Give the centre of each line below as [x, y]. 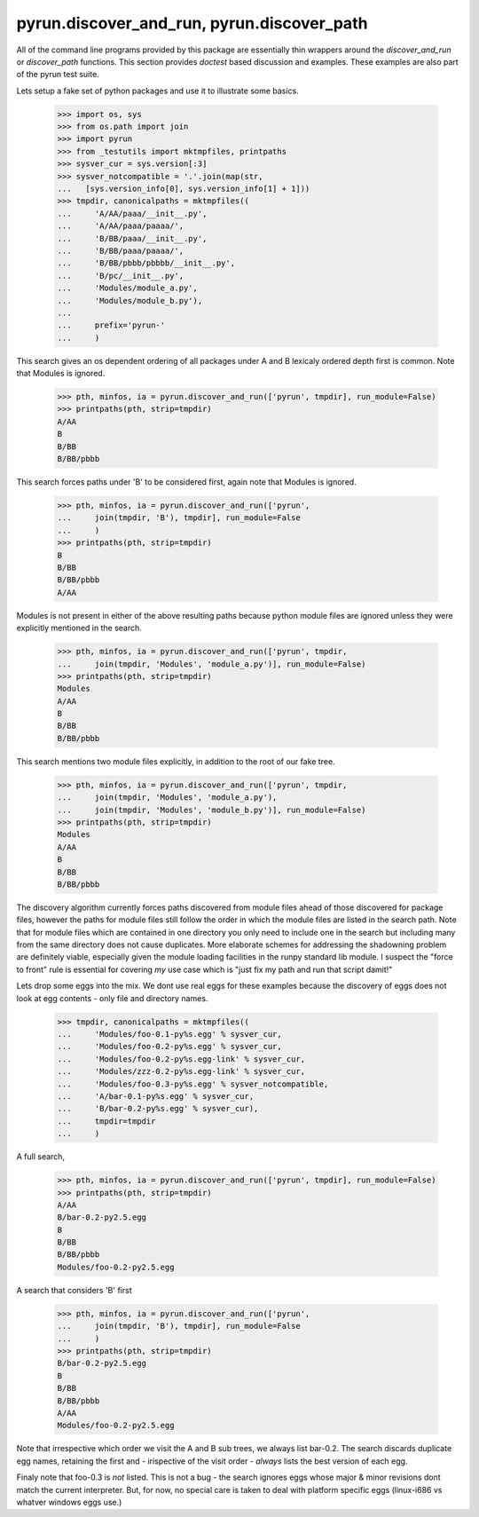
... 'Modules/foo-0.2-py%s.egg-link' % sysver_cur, [181, 1059]
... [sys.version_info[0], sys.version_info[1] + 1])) [184, 189]
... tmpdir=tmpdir [106, 1121]
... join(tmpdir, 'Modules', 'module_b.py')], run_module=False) [212, 810]
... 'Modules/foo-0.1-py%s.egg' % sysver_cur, [170, 1035]
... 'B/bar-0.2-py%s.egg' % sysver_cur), [158, 1109]
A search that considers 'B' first [74, 1290]
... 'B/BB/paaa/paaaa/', [121, 251]
